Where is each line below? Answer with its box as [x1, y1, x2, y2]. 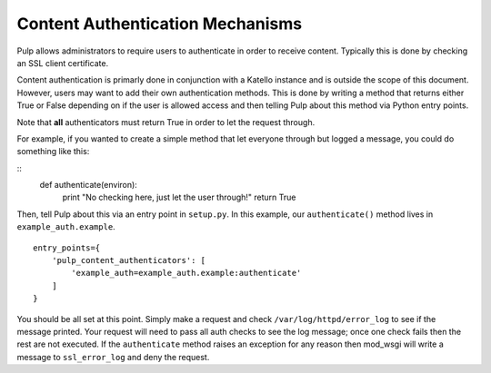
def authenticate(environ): [39, 180, 138, 191]
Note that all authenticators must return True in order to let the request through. [16, 116, 316, 127]
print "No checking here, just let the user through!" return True [62, 191, 296, 203]
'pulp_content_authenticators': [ [51, 255, 206, 266]
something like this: [16, 146, 90, 157]
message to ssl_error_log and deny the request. [16, 351, 210, 362]
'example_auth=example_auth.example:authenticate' [71, 268, 302, 279]
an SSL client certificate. [16, 57, 109, 68]
